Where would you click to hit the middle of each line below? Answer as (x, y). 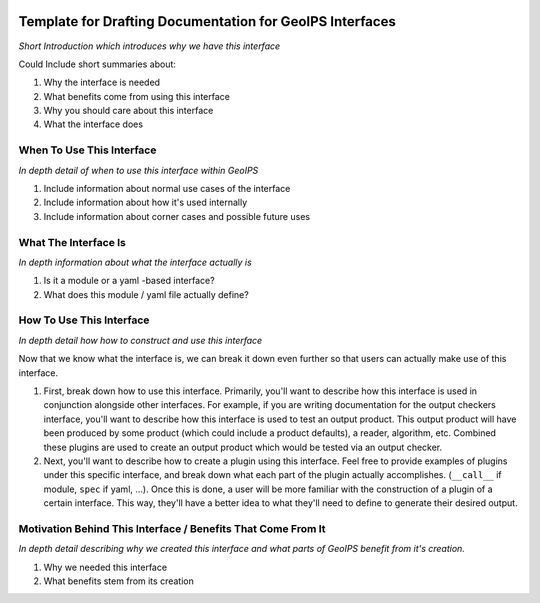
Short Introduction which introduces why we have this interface (149, 46)
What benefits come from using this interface (136, 96)
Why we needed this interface (105, 567)
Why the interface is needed (101, 82)
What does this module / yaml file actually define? (146, 294)
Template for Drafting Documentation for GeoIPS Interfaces (207, 21)
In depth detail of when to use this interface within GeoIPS (138, 170)
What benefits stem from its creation (118, 581)
